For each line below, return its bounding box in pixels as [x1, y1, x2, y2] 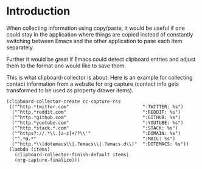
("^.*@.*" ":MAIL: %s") [12, 136, 175, 142]
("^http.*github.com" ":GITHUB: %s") [12, 114, 181, 120]
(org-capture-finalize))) [14, 157, 80, 163]
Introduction [6, 4, 71, 18]
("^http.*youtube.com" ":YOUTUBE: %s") [12, 120, 184, 126]
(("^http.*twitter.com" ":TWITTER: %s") [9, 103, 184, 110]
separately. [6, 44, 35, 51]
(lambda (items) [9, 146, 50, 153]
